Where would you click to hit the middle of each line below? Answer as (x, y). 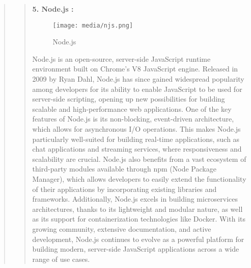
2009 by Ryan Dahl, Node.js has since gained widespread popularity (138, 79)
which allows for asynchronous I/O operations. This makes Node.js (136, 129)
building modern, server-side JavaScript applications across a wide (136, 249)
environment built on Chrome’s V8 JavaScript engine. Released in (135, 69)
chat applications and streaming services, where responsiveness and (137, 149)
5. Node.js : (53, 9)
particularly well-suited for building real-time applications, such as (136, 139)
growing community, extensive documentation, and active (122, 228)
